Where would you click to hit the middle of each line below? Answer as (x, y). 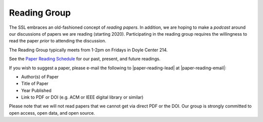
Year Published (36, 90)
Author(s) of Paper (40, 77)
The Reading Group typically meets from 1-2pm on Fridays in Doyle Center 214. (88, 50)
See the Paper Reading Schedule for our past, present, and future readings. (85, 59)
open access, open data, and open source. (52, 113)
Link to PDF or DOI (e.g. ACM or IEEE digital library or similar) (82, 97)
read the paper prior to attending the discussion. (58, 41)
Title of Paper (35, 83)
